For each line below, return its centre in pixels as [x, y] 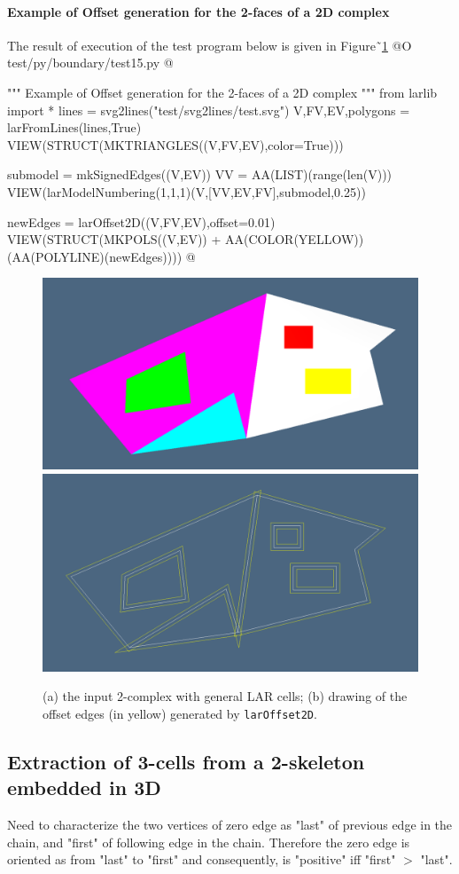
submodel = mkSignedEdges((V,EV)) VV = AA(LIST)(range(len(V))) [200, 174]
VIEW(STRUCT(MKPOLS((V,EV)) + [114, 239]
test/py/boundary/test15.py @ [90, 63]
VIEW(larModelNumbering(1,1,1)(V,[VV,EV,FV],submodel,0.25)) [187, 191]
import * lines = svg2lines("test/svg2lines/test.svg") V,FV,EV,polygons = [209, 110]
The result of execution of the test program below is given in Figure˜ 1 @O [210, 45]
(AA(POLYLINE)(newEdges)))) [95, 256]
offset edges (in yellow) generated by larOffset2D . [180, 714]
